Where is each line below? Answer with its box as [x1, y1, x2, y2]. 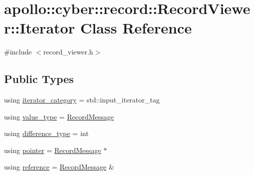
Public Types [4, 71, 74, 86]
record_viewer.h [43, 46, 93, 57]
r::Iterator [4, 17, 75, 38]
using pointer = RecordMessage [4, 144, 101, 155]
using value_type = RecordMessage [4, 111, 114, 121]
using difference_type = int [4, 128, 89, 138]
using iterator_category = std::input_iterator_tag [4, 94, 160, 105]
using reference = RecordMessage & [4, 161, 114, 172]
